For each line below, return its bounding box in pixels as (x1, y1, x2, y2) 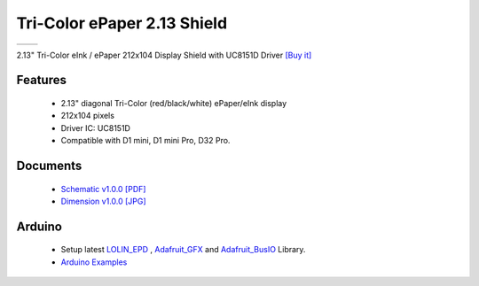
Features (16, 73, 67, 88)
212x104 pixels (60, 111, 115, 121)
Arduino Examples (60, 257, 128, 267)
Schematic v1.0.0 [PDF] (60, 183, 146, 194)
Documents (16, 158, 82, 173)
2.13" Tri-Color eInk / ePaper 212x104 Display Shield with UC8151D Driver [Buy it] (16, 50, 312, 60)
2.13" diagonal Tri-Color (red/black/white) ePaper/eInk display (60, 97, 287, 108)
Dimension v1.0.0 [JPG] (60, 196, 146, 206)
